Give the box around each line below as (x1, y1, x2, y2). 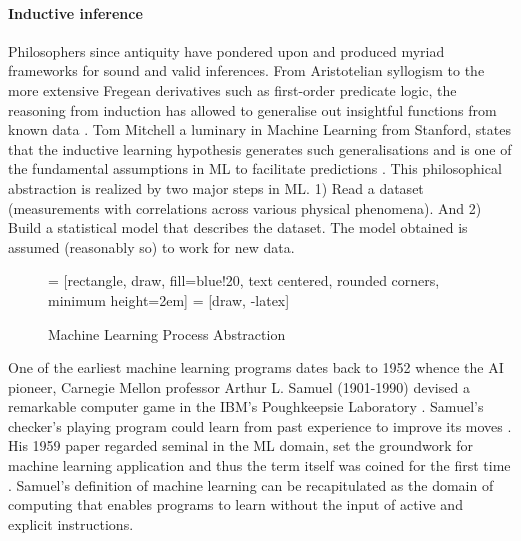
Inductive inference (8, 2, 143, 23)
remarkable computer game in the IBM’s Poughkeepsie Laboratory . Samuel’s (8, 396, 484, 417)
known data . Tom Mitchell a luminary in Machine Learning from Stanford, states (8, 119, 511, 140)
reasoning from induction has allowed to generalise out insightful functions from (8, 99, 497, 120)
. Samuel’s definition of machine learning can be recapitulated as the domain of (8, 474, 494, 495)
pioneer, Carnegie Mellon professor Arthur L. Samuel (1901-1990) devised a (8, 376, 470, 397)
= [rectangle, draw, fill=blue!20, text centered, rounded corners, (48, 270, 440, 291)
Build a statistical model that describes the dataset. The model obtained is (8, 217, 468, 238)
